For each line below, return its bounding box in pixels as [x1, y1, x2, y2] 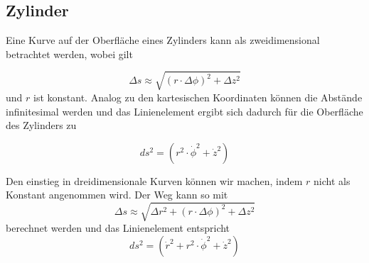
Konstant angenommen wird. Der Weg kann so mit [6, 187, 228, 202]
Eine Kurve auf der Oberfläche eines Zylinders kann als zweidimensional [6, 33, 320, 47]
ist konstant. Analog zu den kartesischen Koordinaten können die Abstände [33, 89, 363, 104]
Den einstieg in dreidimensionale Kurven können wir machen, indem [6, 173, 303, 188]
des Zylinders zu [6, 118, 77, 133]
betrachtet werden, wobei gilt [6, 46, 133, 61]
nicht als [314, 173, 351, 188]
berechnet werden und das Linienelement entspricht [6, 220, 230, 235]
